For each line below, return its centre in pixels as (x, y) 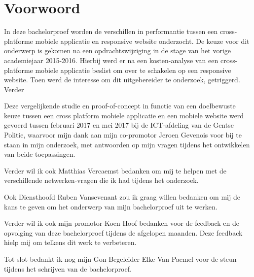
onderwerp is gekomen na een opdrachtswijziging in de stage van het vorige (118, 51)
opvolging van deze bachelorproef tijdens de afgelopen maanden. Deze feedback (123, 232)
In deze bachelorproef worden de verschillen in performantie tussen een (111, 31)
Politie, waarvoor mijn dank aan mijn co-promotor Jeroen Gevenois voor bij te (123, 135)
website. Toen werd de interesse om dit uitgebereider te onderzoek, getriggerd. (122, 80)
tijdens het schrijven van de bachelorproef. (68, 268)
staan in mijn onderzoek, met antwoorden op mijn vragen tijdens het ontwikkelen (127, 144)
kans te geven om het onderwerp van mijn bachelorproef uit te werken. (111, 206)
